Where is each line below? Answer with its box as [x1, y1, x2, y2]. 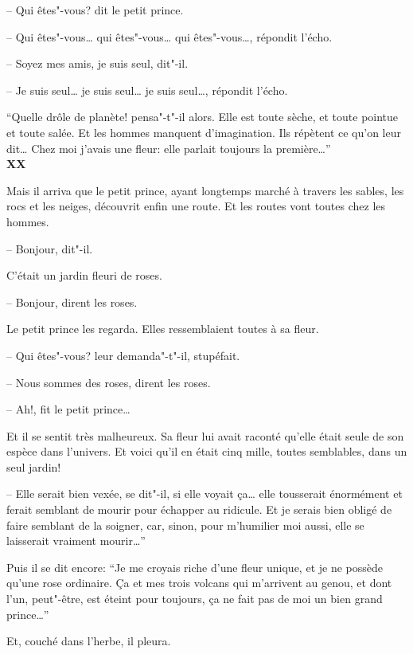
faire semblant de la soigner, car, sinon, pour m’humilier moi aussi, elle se [6, 516, 364, 533]
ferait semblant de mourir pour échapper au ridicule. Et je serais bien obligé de [6, 501, 392, 518]
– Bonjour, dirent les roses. [6, 293, 138, 310]
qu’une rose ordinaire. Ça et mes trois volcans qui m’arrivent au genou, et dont [6, 574, 392, 591]
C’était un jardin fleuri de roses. [6, 267, 162, 284]
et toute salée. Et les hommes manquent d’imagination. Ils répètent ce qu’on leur [6, 123, 401, 140]
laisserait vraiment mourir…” [6, 532, 146, 549]
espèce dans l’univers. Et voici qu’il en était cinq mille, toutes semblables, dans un [6, 443, 407, 460]
